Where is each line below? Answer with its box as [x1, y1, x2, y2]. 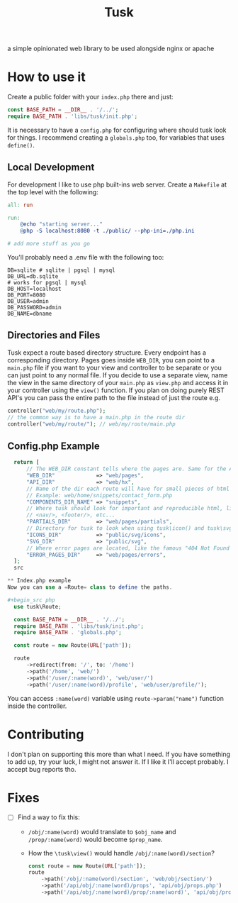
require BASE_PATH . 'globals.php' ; [13, 629, 122, 636]
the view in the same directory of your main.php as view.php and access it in [7, 378, 229, 387]
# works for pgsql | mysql [7, 279, 87, 287]
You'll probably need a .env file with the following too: [7, 253, 164, 262]
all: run [7, 201, 33, 209]
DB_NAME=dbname [7, 310, 52, 318]
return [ [13, 459, 40, 466]
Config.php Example [7, 440, 101, 452]
